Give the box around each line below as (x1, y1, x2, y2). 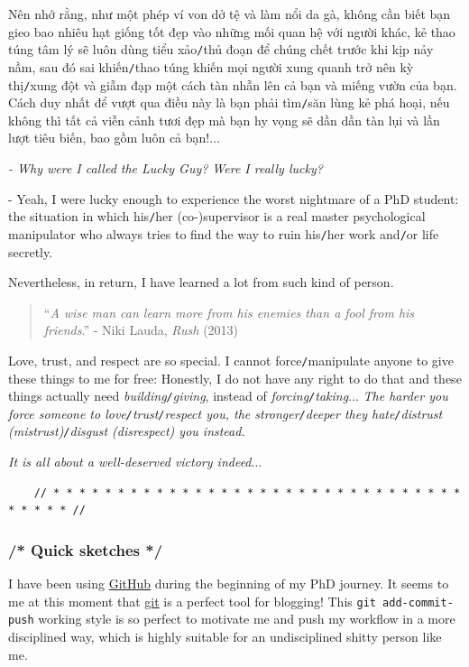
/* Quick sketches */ (8, 538, 163, 560)
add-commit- (382, 596, 454, 609)
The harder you (363, 386, 448, 405)
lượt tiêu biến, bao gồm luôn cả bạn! (8, 128, 210, 147)
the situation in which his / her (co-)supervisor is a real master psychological (8, 207, 426, 226)
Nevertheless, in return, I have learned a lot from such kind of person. (8, 273, 394, 292)
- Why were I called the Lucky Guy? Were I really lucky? (8, 159, 323, 177)
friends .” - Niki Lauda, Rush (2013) (43, 320, 239, 339)
